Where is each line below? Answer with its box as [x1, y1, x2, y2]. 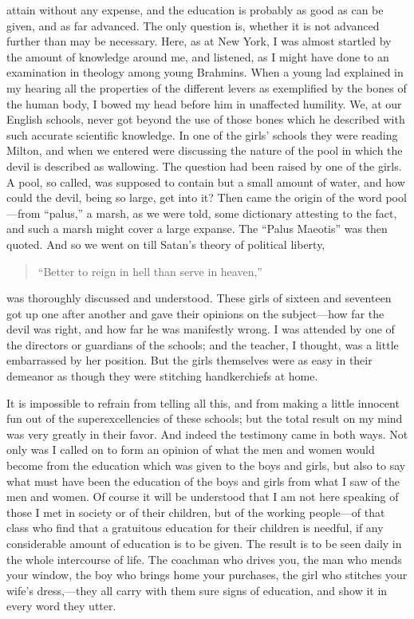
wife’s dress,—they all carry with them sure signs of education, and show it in [6, 582, 388, 598]
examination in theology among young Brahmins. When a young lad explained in [6, 64, 404, 81]
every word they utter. [6, 597, 116, 614]
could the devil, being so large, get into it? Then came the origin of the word [6, 189, 382, 206]
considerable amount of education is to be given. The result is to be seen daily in [6, 535, 402, 551]
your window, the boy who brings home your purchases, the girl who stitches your [6, 566, 408, 583]
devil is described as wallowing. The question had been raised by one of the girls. [6, 157, 402, 174]
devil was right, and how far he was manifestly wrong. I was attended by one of [6, 321, 395, 337]
